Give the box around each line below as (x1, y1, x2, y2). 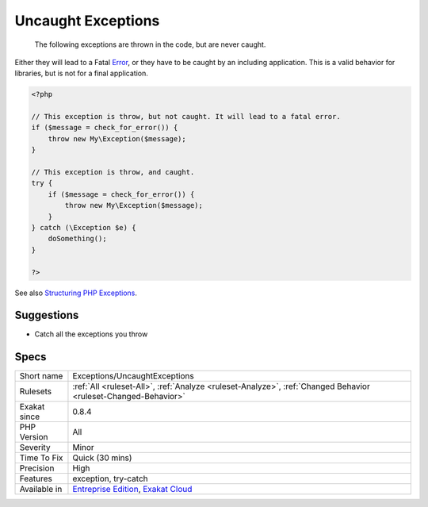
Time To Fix (19, 452, 63, 463)
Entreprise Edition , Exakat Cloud (72, 484, 193, 495)
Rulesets (19, 386, 52, 397)
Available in (19, 484, 63, 495)
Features (19, 473, 53, 484)
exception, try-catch (72, 473, 148, 484)
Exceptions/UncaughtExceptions (72, 371, 194, 382)
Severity (19, 442, 51, 453)
